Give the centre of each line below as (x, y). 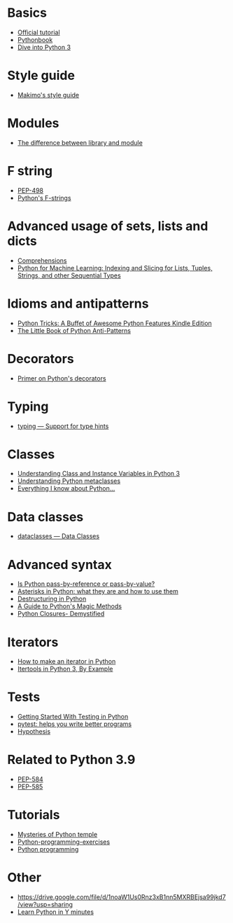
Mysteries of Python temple (57, 835)
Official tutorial (39, 32)
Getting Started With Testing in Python (73, 717)
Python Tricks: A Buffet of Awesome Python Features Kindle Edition (114, 323)
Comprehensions (42, 260)
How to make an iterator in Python (66, 662)
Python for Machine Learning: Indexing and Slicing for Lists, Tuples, (115, 268)
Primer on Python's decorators (62, 378)
